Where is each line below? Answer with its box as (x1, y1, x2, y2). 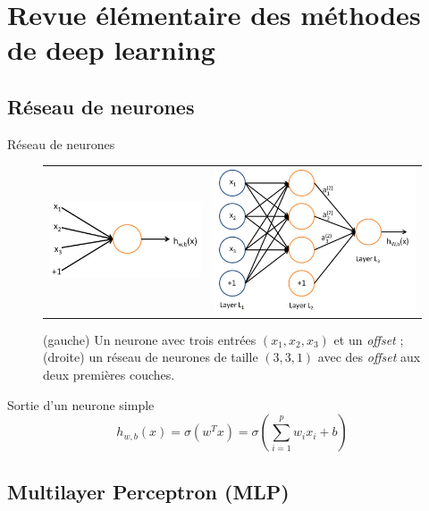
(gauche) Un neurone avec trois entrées (43, 330, 257, 348)
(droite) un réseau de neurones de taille (43, 348, 258, 366)
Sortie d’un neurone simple (7, 395, 155, 414)
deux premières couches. (43, 364, 175, 383)
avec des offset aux (317, 348, 421, 366)
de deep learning (7, 31, 215, 68)
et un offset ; (333, 330, 404, 348)
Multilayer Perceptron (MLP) (7, 477, 290, 505)
